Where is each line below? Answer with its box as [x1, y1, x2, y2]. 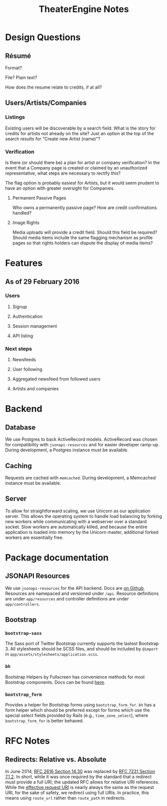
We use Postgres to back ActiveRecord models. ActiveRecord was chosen [5, 436, 158, 442]
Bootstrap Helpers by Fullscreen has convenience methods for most [5, 674, 145, 680]
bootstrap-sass [5, 630, 42, 636]
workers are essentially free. [5, 534, 64, 540]
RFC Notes [5, 735, 50, 746]
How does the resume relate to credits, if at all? [5, 84, 102, 90]
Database [5, 423, 36, 431]
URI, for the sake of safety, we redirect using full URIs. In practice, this [5, 789, 150, 796]
